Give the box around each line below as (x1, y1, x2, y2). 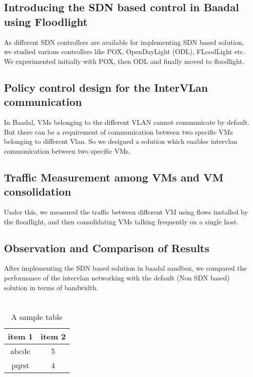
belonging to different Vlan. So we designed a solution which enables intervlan (4, 136, 237, 146)
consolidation (4, 184, 71, 199)
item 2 (40, 331, 66, 342)
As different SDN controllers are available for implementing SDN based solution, (4, 37, 244, 47)
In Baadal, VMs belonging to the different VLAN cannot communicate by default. (4, 117, 250, 127)
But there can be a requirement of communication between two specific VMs (4, 126, 233, 137)
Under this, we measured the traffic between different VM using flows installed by (4, 206, 248, 217)
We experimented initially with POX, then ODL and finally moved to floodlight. (4, 56, 245, 66)
